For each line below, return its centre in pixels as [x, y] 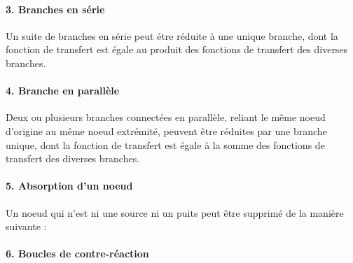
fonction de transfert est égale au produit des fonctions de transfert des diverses [177, 49]
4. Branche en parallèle [63, 91]
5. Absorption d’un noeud [69, 186]
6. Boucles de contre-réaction [77, 254]
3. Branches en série [55, 9]
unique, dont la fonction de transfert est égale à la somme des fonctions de [165, 144]
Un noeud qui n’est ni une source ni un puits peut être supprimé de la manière [175, 212]
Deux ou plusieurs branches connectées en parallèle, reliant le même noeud [166, 117]
